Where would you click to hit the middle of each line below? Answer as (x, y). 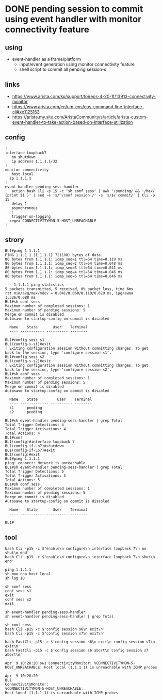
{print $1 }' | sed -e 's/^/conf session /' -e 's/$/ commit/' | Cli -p (80, 195)
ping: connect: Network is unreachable (45, 463)
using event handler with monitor (73, 19)
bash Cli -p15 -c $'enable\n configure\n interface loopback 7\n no (76, 549)
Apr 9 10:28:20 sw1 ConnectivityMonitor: (49, 663)
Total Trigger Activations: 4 (36, 429)
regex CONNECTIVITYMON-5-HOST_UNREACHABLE (53, 221)
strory (15, 240)
